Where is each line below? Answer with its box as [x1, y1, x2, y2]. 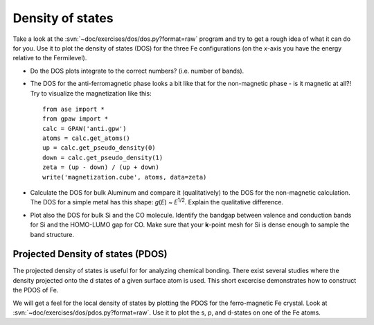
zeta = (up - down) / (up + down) [42, 164, 159, 171]
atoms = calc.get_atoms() [42, 134, 131, 142]
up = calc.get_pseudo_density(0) [42, 144, 156, 152]
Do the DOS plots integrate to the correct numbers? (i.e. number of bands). [30, 67, 244, 75]
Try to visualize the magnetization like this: [30, 89, 152, 97]
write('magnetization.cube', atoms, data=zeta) [42, 173, 207, 181]
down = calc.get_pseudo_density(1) [42, 153, 163, 161]
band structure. [30, 230, 74, 238]
